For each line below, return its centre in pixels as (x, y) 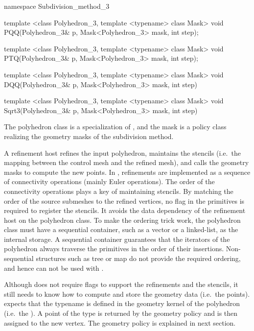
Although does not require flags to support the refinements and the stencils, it (121, 284)
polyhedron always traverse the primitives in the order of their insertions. (114, 248)
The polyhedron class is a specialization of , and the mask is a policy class (115, 127)
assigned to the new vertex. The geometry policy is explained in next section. (120, 322)
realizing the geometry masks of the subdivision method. (89, 136)
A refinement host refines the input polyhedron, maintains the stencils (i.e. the (122, 153)
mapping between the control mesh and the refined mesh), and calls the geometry (127, 162)
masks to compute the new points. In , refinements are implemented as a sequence (127, 172)
